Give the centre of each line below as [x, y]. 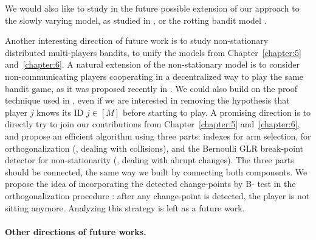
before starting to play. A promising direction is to [217, 112]
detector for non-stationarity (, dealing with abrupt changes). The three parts [149, 160]
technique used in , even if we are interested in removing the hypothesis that [147, 100]
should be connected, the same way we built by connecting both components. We [156, 171]
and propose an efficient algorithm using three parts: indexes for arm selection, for [158, 136]
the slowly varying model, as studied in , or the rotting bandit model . [136, 20]
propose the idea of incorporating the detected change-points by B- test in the [150, 184]
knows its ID [60, 112]
